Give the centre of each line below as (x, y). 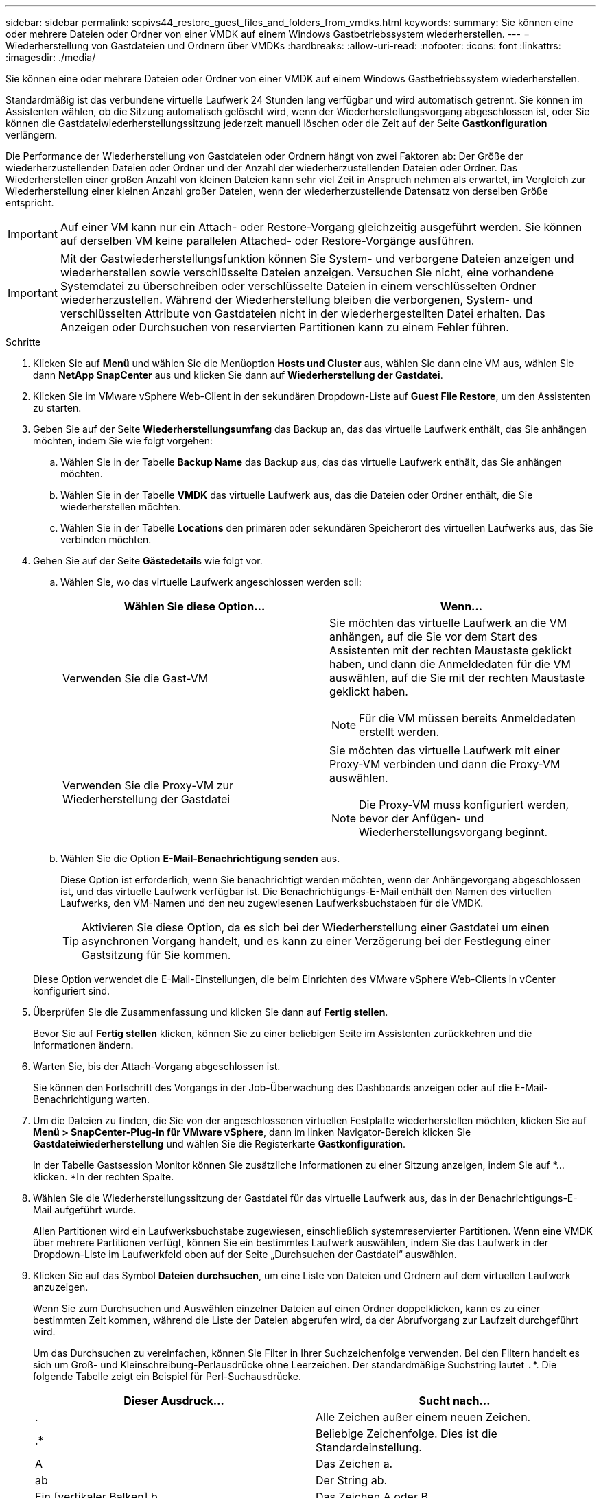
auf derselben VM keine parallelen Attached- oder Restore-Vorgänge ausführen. (267, 241)
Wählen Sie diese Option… (195, 606)
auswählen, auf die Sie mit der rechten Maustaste (457, 678)
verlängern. (32, 135)
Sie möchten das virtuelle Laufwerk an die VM (448, 623)
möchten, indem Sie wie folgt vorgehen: (123, 441)
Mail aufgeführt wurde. (85, 1210)
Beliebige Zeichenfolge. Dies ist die (406, 1434)
